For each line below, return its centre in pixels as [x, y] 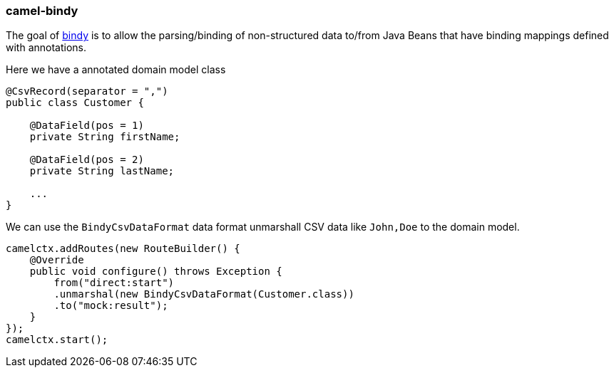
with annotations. [46, 48]
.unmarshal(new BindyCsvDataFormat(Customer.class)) [204, 294]
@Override [57, 260]
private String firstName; [105, 137]
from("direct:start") [114, 283]
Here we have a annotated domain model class [116, 70]
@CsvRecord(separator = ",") [87, 91]
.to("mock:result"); [111, 306]
